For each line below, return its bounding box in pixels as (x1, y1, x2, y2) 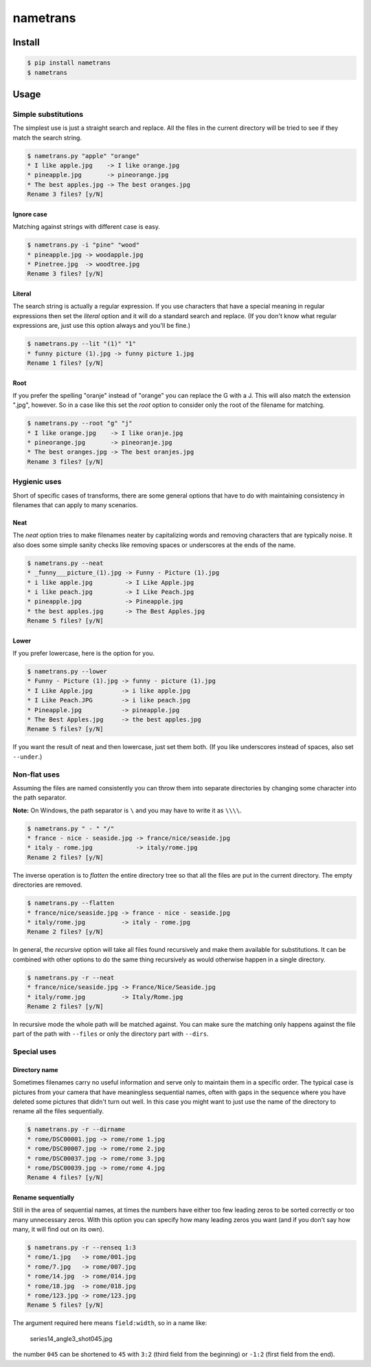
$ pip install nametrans (27, 59, 111, 67)
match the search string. (12, 133, 82, 142)
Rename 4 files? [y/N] (27, 1174, 104, 1181)
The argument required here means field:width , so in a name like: (12, 1319, 207, 1327)
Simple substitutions (12, 109, 84, 119)
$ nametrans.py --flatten (27, 899, 115, 907)
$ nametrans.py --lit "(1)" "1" (27, 340, 137, 348)
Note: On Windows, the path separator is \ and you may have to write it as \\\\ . (12, 806, 242, 814)
